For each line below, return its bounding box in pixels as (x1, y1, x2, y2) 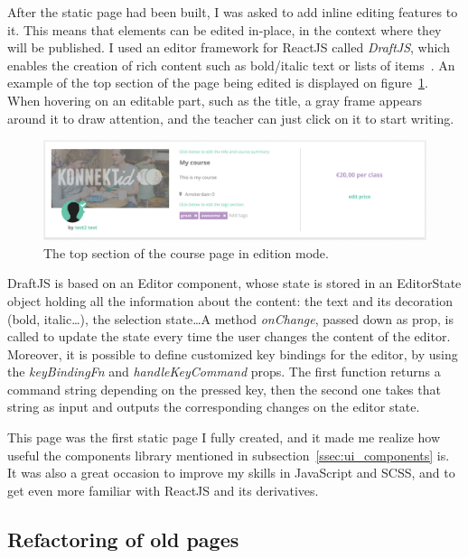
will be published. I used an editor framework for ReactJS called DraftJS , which (7, 38, 450, 57)
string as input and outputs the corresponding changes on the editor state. (7, 397, 420, 416)
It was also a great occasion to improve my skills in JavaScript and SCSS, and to (7, 463, 455, 482)
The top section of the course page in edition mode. (43, 243, 329, 262)
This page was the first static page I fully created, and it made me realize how (7, 428, 441, 447)
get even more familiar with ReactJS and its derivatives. (7, 480, 319, 499)
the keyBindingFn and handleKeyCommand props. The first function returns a (7, 362, 441, 381)
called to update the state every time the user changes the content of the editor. (7, 327, 451, 346)
